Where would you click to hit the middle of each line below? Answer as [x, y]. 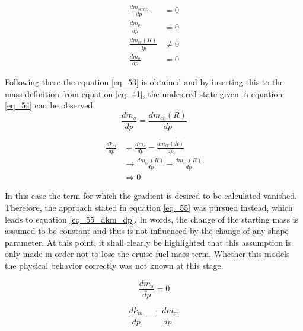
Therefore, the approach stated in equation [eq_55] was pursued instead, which [149, 207]
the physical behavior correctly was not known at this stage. [114, 265]
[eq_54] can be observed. [50, 105]
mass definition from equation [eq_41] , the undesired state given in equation [144, 93]
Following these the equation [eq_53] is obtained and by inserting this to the [144, 82]
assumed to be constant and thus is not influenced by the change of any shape [147, 231]
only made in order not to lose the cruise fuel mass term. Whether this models [147, 254]
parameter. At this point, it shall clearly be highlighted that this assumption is [148, 242]
